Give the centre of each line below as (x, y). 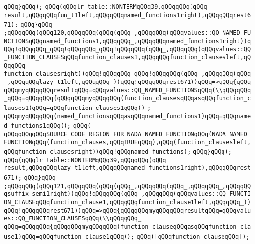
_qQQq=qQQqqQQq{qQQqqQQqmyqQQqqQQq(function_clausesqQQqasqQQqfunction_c (127, 98)
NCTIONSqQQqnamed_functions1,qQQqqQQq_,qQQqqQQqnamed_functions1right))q (127, 41)
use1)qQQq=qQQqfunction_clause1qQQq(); (69, 236)
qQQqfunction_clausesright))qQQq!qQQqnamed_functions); (97, 152)
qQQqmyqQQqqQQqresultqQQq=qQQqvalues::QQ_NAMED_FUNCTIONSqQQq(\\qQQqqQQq (127, 90)
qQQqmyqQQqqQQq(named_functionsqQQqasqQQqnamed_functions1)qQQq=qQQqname (127, 116)
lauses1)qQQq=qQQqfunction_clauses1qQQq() (75, 108)
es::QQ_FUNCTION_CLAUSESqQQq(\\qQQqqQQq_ (73, 219)
